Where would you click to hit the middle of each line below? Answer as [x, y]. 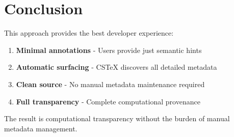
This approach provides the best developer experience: [89, 33]
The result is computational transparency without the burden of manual [117, 118]
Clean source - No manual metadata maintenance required [110, 84]
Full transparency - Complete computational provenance [108, 101]
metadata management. [41, 128]
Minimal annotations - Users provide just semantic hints [109, 50]
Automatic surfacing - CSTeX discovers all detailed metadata [116, 67]
